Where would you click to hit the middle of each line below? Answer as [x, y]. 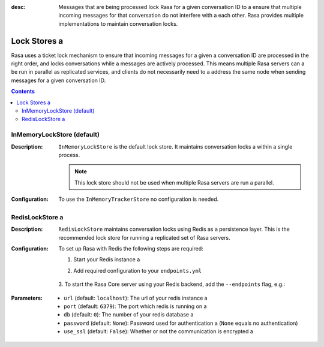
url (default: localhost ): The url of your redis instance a [136, 298]
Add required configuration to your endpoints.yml [138, 270]
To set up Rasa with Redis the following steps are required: [131, 249]
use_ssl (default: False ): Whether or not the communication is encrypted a [158, 331]
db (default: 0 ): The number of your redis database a [129, 315]
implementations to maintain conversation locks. [118, 23]
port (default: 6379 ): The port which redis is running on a [135, 306]
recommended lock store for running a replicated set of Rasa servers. [144, 237]
